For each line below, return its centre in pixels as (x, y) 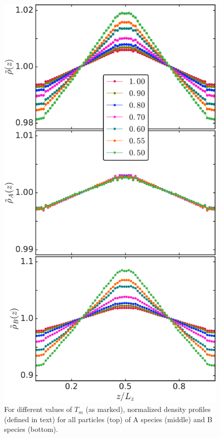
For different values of (38, 409)
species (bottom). (31, 429)
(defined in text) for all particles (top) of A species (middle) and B (108, 419)
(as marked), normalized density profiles (148, 409)
